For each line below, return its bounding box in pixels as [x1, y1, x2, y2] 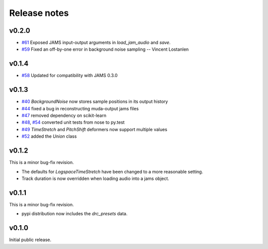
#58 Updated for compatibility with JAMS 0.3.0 [21, 73, 118, 79]
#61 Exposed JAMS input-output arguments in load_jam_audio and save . [21, 40, 171, 46]
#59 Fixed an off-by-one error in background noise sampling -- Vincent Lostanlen [21, 46, 189, 52]
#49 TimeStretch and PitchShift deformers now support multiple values [21, 126, 167, 132]
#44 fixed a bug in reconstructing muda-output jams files [21, 105, 139, 111]
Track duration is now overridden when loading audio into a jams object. [21, 175, 170, 181]
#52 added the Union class [21, 133, 77, 139]
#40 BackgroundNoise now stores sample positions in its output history [21, 98, 168, 104]
